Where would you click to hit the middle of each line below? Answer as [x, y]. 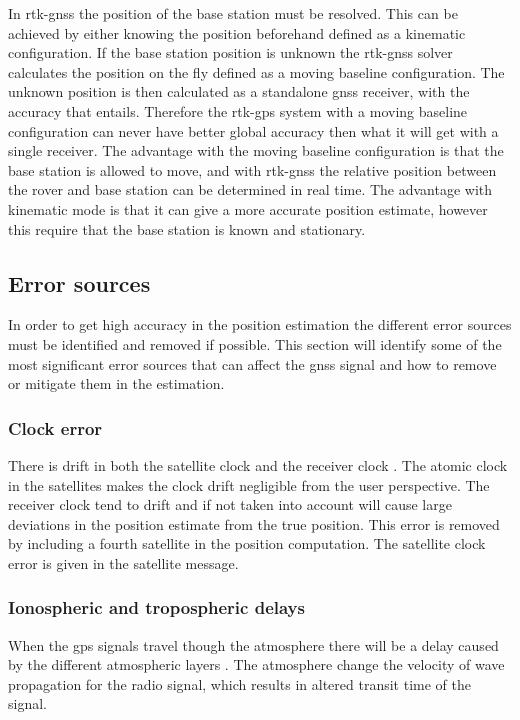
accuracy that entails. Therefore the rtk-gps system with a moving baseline [238, 110]
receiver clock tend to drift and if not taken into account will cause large [230, 504]
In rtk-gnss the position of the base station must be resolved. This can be [233, 13]
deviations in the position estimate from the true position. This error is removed [254, 523]
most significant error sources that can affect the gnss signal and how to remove [252, 363]
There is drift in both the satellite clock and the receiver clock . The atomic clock [258, 464]
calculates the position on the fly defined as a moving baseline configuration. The [256, 71]
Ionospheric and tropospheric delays [156, 607]
